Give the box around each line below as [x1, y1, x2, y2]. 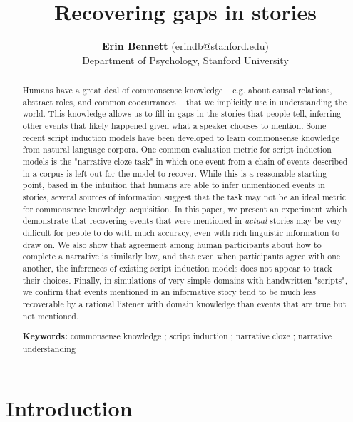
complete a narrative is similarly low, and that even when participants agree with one [22, 250, 341, 262]
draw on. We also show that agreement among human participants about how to [22, 238, 322, 250]
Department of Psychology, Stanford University [82, 52, 289, 67]
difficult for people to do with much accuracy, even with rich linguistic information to [22, 226, 339, 238]
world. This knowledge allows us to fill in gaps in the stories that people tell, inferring [22, 108, 342, 120]
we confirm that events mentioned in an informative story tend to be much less [22, 286, 317, 298]
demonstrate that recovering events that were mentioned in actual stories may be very [22, 215, 342, 227]
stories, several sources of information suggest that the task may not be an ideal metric [22, 191, 346, 203]
